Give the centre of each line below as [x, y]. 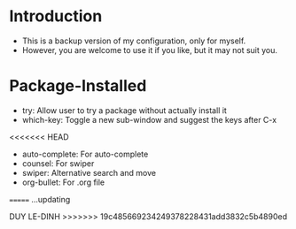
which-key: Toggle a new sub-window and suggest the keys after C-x [149, 119]
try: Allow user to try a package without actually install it [125, 110]
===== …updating [40, 199]
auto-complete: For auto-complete [85, 154]
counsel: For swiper [58, 163]
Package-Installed [78, 86]
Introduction [56, 16]
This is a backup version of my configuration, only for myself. [134, 41]
